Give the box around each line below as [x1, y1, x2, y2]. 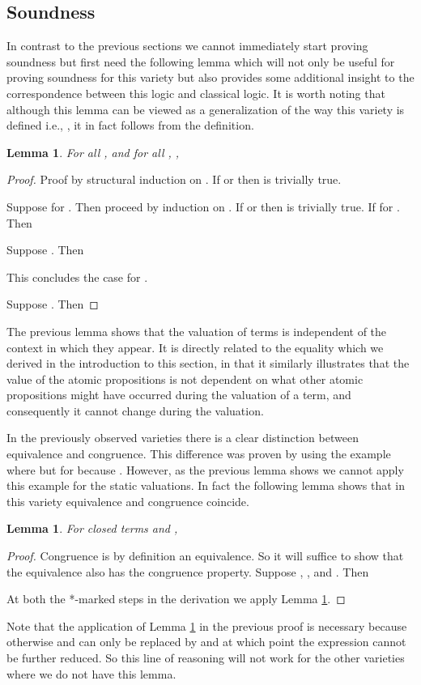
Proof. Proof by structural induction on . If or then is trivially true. [6, 171, 342, 188]
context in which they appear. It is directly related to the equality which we [6, 338, 384, 355]
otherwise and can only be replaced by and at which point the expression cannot [6, 633, 406, 650]
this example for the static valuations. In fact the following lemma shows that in [6, 477, 405, 494]
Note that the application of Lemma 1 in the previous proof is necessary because [6, 617, 407, 634]
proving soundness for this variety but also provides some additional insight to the [6, 69, 415, 86]
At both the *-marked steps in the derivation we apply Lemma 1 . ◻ [6, 590, 346, 607]
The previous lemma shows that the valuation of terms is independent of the [6, 322, 387, 339]
